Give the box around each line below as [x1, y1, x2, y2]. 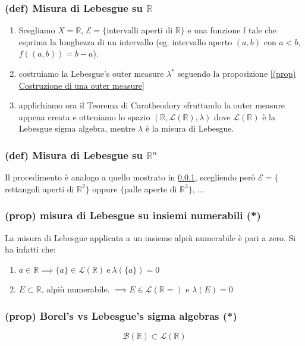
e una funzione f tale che [187, 24, 277, 36]
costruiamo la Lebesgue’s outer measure [18, 67, 164, 79]
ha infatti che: [5, 243, 56, 255]
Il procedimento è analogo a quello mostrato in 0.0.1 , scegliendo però [5, 171, 256, 183]
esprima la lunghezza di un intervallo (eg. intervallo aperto [18, 35, 232, 48]
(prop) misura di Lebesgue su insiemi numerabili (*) [5, 208, 261, 223]
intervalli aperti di [106, 24, 173, 36]
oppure [92, 182, 118, 195]
